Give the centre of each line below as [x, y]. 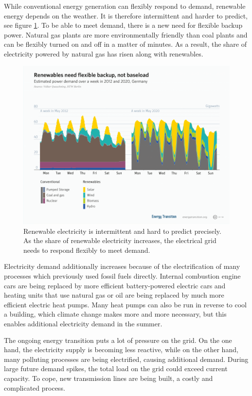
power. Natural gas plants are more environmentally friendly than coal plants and [126, 34]
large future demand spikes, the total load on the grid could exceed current [116, 368]
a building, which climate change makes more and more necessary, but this [115, 314]
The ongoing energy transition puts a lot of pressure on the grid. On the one [118, 340]
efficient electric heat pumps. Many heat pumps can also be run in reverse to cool [125, 304]
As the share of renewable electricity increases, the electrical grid [120, 240]
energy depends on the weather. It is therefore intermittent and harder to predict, [126, 15]
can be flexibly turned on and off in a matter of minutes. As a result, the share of [126, 44]
